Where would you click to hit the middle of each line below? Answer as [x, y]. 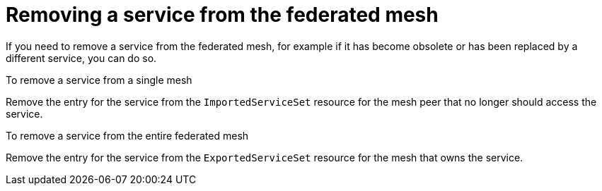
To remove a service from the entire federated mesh [127, 135]
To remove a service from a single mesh [99, 80]
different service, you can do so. [81, 58]
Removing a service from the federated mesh [222, 15]
